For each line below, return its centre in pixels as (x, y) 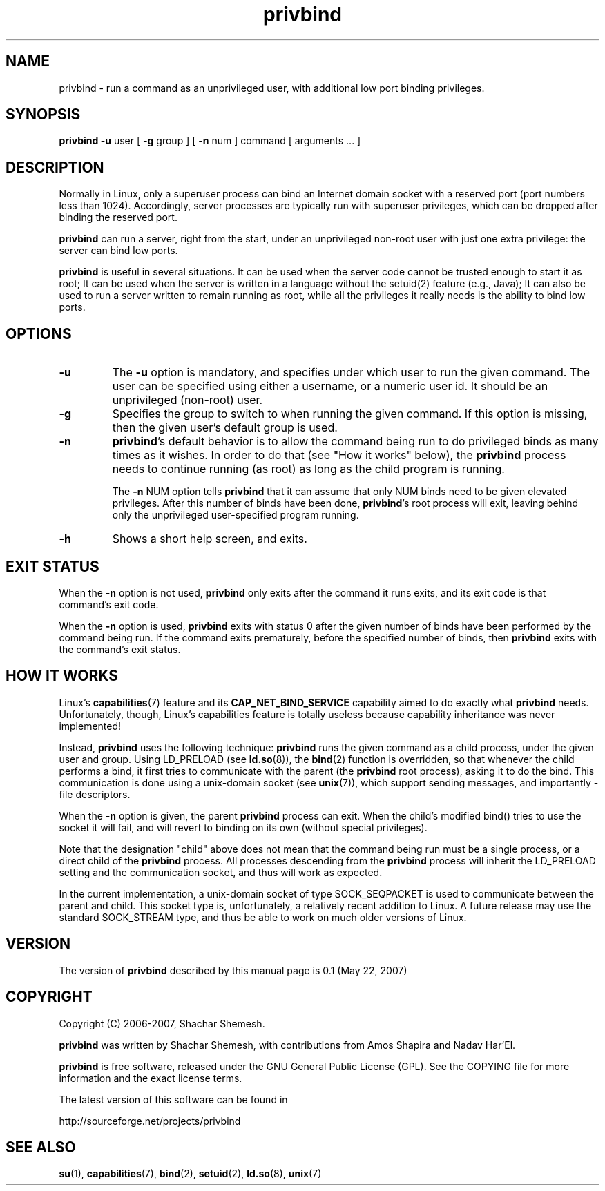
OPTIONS (39, 333)
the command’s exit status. (120, 649)
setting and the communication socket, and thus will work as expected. (221, 872)
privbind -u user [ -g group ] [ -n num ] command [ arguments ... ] (210, 141)
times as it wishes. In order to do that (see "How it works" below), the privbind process (339, 455)
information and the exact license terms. (151, 1078)
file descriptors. (95, 794)
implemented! (90, 726)
